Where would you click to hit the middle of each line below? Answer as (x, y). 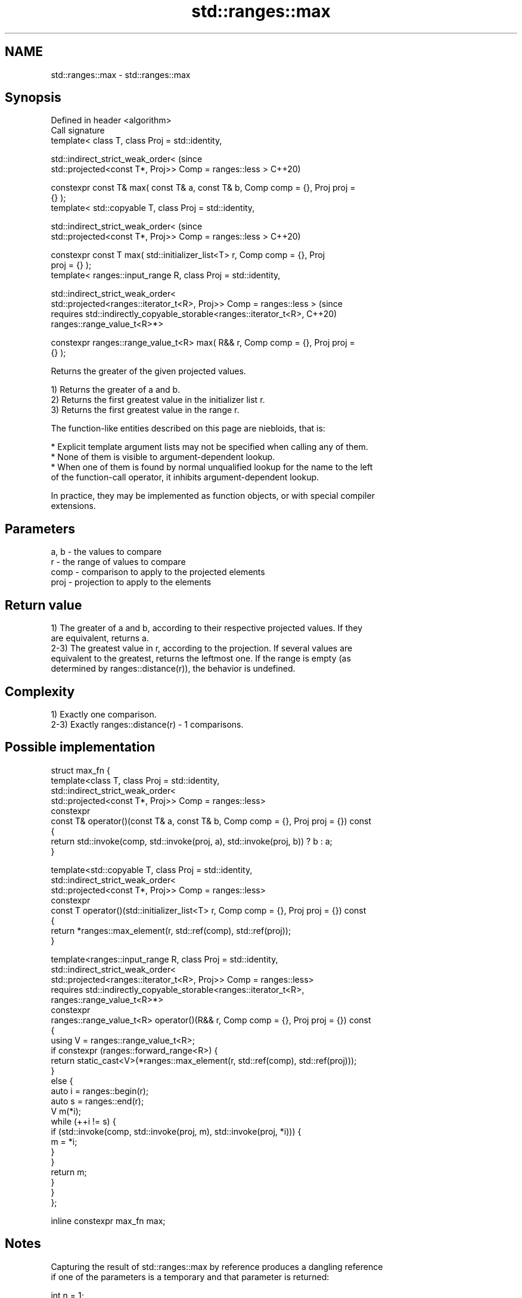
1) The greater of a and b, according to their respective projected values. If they (207, 628)
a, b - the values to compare (106, 552)
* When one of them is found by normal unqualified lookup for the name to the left (212, 467)
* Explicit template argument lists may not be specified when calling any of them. (209, 447)
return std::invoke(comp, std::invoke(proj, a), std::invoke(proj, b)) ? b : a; (192, 841)
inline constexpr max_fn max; (108, 1221)
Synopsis (33, 98)
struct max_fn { (80, 770)
